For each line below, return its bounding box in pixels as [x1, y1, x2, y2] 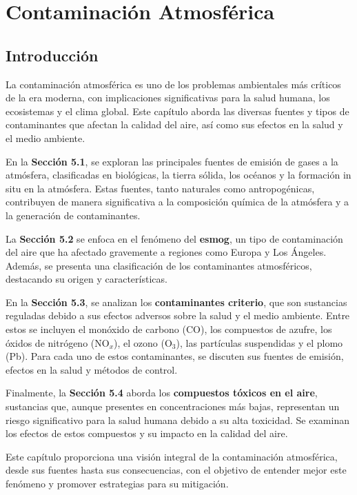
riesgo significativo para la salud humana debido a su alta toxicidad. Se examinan [6, 412, 349, 427]
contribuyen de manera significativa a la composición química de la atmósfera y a [6, 194, 349, 209]
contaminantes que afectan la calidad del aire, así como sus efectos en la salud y [6, 117, 343, 132]
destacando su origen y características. [6, 272, 167, 286]
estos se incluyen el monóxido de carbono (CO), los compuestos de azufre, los [6, 322, 332, 336]
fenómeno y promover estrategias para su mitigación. [6, 476, 229, 491]
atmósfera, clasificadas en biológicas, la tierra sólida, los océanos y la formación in [6, 168, 351, 182]
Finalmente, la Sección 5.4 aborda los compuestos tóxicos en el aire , [6, 385, 318, 400]
